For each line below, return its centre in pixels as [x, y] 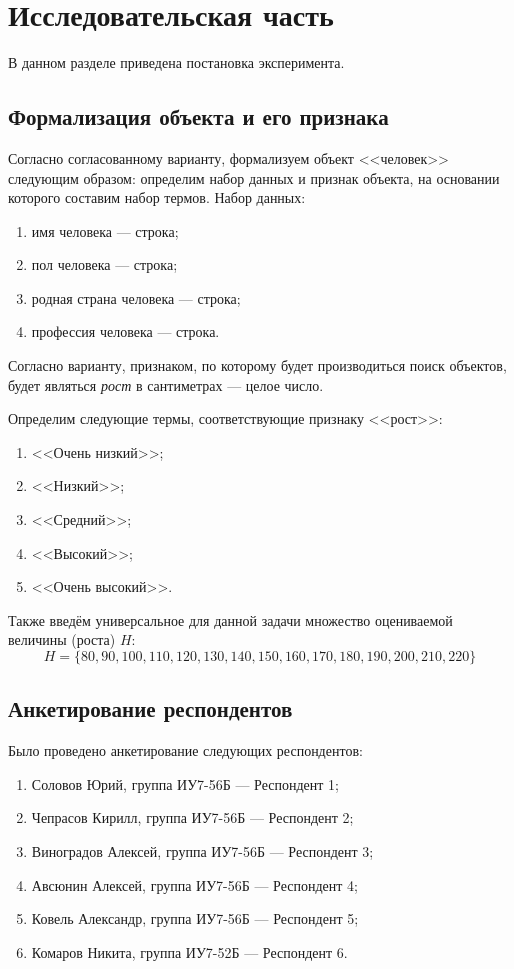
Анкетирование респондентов [150, 708]
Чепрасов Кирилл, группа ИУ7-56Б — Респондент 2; [192, 817]
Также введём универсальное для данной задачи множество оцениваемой [230, 619]
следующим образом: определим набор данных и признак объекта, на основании [254, 177]
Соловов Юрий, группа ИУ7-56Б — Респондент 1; [185, 783]
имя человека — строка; [105, 230]
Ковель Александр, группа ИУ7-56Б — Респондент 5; [195, 918]
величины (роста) [62, 639]
